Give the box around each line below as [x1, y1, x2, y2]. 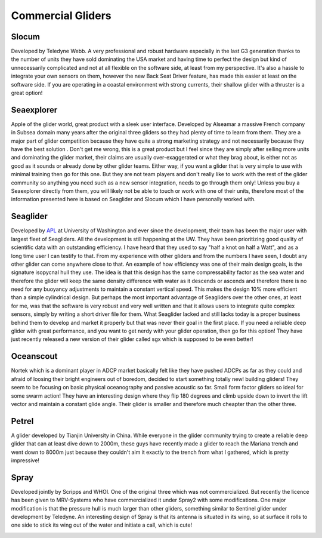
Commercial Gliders [11, 9, 112, 22]
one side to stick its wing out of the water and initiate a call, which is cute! [11, 521, 193, 528]
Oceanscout [11, 351, 58, 361]
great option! [11, 90, 43, 97]
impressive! [11, 457, 40, 464]
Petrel [11, 416, 34, 426]
